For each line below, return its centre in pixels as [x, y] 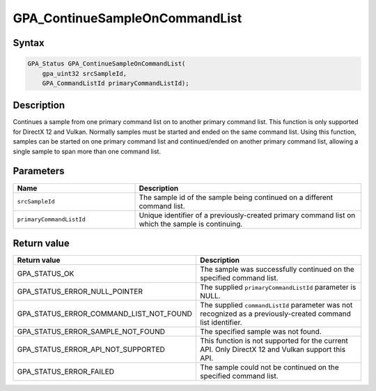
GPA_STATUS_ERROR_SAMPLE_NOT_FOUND [91, 332]
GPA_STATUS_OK [46, 274]
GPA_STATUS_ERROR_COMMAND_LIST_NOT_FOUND [105, 314]
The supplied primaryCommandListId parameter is [278, 287]
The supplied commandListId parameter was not [276, 305]
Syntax [29, 43]
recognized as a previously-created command [275, 314]
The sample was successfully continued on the [277, 270]
